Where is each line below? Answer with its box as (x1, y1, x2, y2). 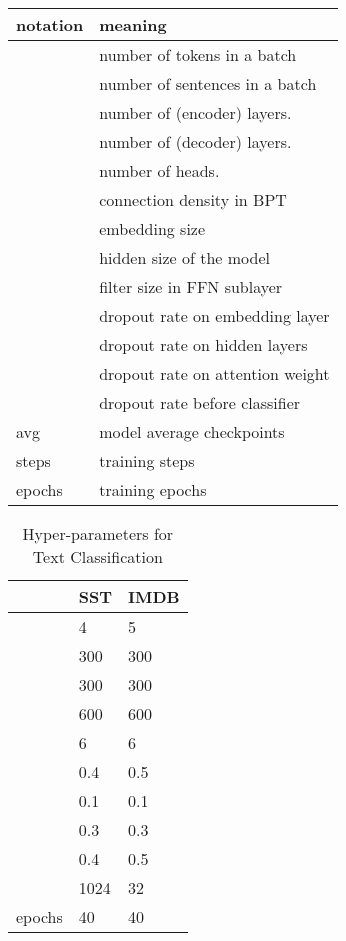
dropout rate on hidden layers (99, 333, 308, 356)
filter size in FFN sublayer (99, 275, 283, 298)
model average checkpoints (99, 420, 285, 443)
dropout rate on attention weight (99, 362, 330, 385)
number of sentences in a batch (99, 72, 317, 95)
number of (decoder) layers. (99, 130, 292, 153)
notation (16, 13, 84, 36)
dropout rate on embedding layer (99, 304, 330, 327)
